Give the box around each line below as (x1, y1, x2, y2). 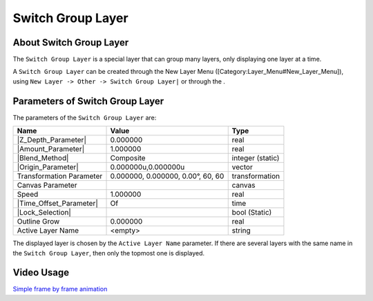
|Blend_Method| (17, 153, 69, 163)
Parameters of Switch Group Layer (12, 95, 164, 107)
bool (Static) (231, 208, 272, 217)
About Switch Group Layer (12, 37, 129, 48)
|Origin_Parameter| (17, 162, 79, 172)
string (231, 226, 251, 235)
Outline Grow (17, 217, 60, 226)
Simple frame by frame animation (12, 285, 108, 293)
